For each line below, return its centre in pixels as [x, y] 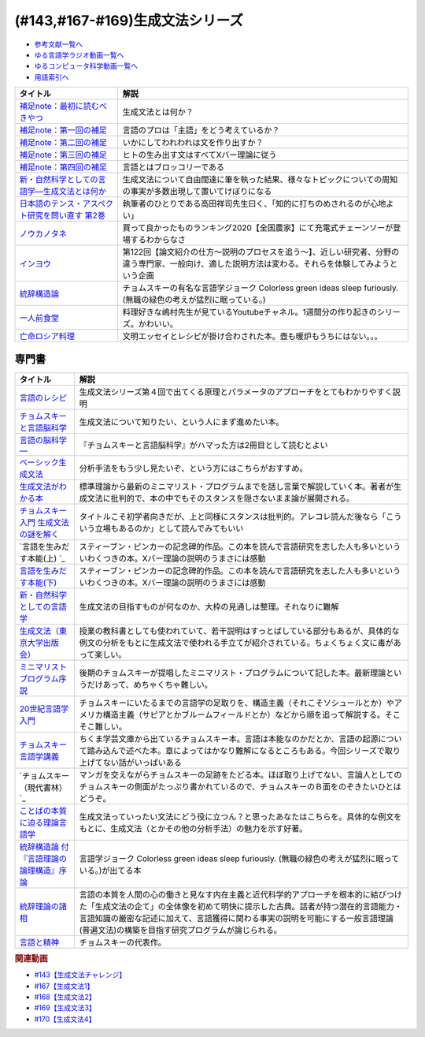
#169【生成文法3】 [65, 1008]
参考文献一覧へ [58, 44]
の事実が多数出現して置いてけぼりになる [197, 192]
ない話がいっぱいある [142, 763]
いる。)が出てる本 [110, 870]
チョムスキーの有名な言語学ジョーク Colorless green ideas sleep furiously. [261, 288]
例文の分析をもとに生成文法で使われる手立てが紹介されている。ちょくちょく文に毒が [236, 643]
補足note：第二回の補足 [63, 143]
